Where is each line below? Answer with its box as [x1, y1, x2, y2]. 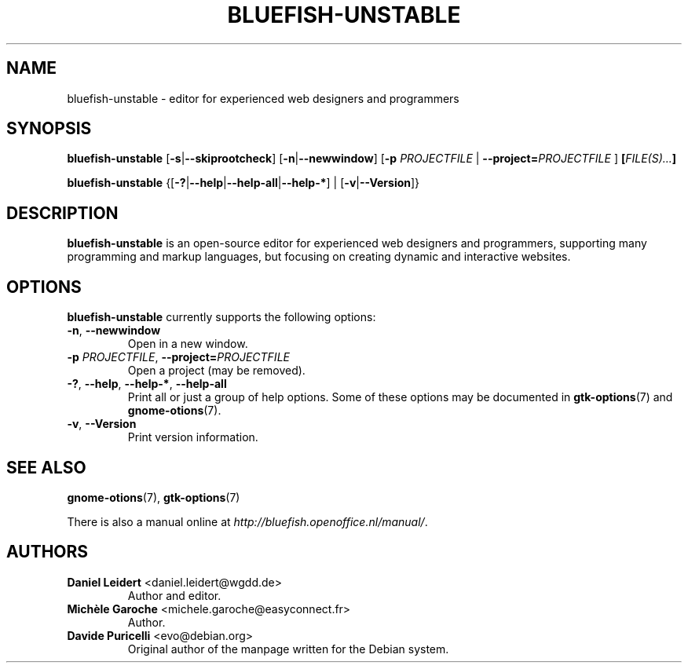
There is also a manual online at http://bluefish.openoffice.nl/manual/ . [67, 514, 428, 528]
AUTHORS [6, 542, 89, 562]
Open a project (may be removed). [127, 364, 306, 378]
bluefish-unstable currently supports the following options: [67, 310, 376, 324]
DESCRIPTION [6, 203, 119, 223]
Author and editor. [127, 588, 221, 602]
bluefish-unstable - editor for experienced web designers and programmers [67, 91, 459, 105]
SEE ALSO [6, 457, 86, 477]
